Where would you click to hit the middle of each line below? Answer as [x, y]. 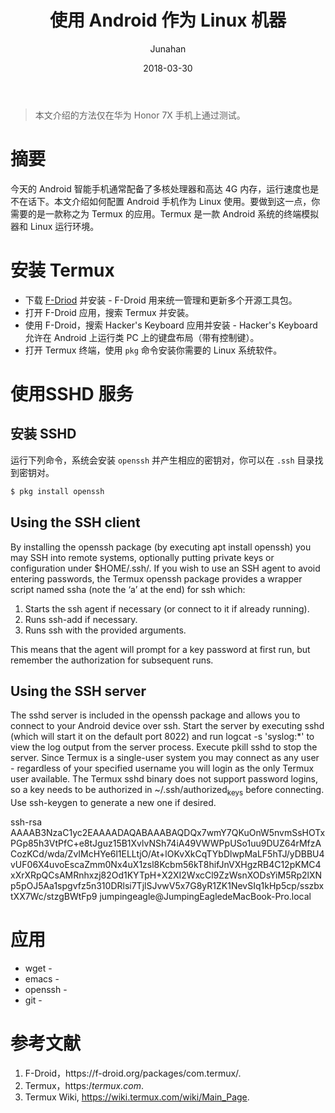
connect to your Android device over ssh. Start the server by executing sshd [167, 726]
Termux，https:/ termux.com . [84, 1085]
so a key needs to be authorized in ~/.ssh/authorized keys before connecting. [167, 791]
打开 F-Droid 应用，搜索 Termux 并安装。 [109, 312]
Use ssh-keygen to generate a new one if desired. [113, 803]
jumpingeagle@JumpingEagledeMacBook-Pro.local [205, 897]
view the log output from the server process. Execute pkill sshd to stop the [164, 747]
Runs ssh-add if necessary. [81, 619]
